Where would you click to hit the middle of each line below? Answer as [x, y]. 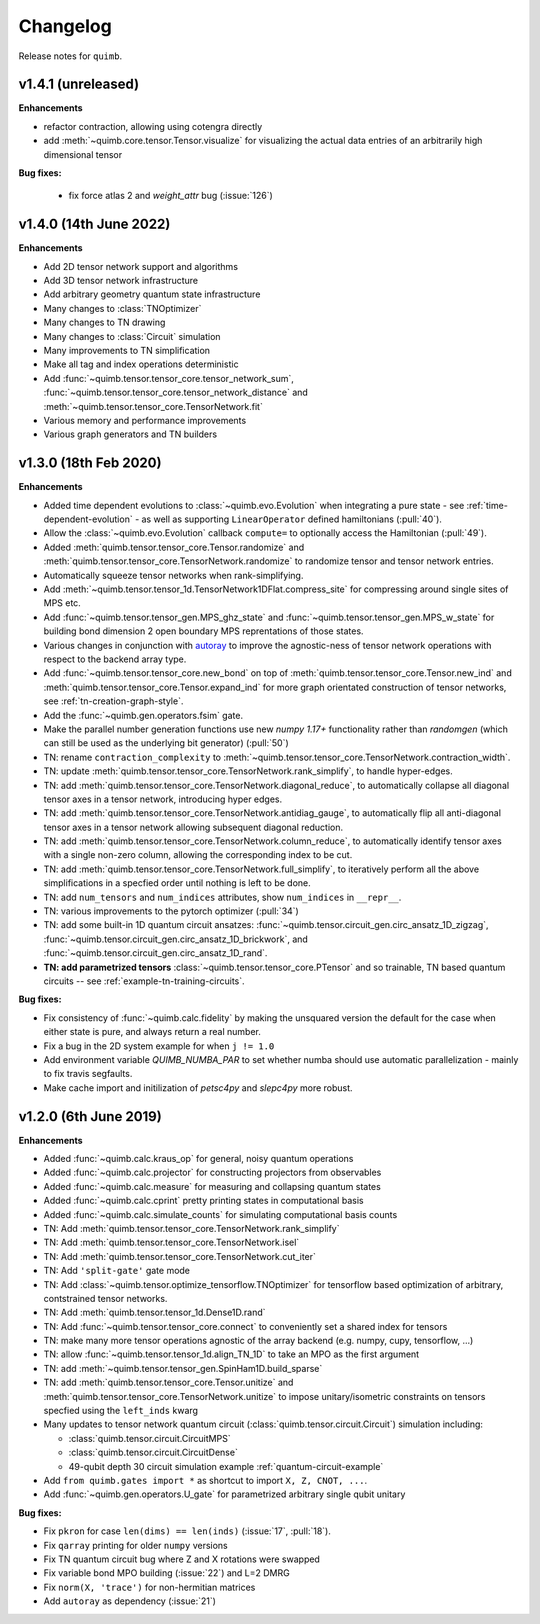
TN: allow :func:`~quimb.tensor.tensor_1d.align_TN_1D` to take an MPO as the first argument [231, 1354]
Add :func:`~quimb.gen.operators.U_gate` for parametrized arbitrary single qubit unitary [224, 1494]
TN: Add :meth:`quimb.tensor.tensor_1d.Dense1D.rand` [154, 1312]
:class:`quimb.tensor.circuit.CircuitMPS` [149, 1438]
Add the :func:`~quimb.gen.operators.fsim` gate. [143, 715]
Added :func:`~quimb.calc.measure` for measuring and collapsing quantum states [212, 1186]
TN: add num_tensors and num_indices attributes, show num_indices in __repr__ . [222, 897]
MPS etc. [62, 603]
